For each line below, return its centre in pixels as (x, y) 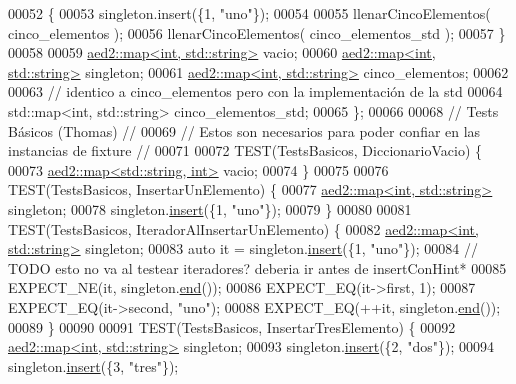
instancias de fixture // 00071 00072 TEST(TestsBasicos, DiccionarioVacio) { (245, 150)
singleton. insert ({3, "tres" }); (93, 365)
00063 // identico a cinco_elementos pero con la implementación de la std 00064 (255, 91)
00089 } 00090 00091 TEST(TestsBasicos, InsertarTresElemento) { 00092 (232, 326)
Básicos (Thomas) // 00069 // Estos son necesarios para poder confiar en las (244, 130)
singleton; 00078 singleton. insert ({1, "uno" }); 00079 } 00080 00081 (210, 208)
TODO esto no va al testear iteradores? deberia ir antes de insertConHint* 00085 (257, 267)
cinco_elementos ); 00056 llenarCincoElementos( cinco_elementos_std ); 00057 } (257, 32)
